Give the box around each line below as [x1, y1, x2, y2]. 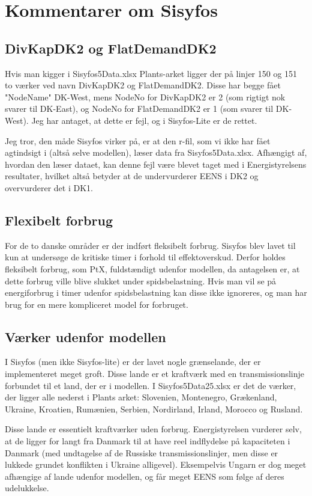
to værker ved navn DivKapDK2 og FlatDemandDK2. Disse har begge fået [5, 79, 281, 91]
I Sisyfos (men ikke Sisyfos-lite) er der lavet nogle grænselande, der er [5, 355, 261, 368]
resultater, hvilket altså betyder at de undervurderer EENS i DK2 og [5, 170, 259, 182]
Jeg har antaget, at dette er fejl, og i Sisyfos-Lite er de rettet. [31, 114, 257, 126]
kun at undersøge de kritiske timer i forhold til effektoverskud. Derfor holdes [5, 251, 286, 263]
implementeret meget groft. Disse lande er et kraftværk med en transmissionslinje [5, 367, 305, 380]
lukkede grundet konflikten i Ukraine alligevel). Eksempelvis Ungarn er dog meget [5, 458, 307, 471]
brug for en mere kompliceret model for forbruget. [5, 298, 188, 310]
